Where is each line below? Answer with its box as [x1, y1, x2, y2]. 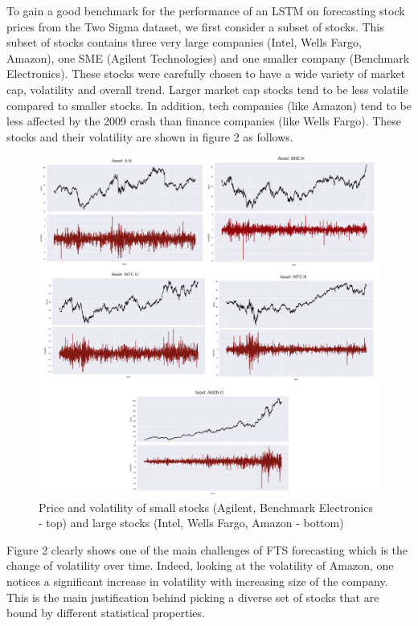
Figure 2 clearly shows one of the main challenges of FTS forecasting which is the [6, 541, 408, 558]
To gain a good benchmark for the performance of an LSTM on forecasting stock [6, 2, 405, 18]
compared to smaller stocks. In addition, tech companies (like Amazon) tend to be [6, 96, 412, 113]
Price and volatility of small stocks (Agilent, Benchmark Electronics [39, 498, 373, 515]
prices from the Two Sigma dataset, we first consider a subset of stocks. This [6, 18, 384, 35]
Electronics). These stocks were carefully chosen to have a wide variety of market [6, 65, 406, 82]
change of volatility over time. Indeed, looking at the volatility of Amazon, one [6, 557, 394, 574]
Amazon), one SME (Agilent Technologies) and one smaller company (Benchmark [6, 49, 410, 66]
